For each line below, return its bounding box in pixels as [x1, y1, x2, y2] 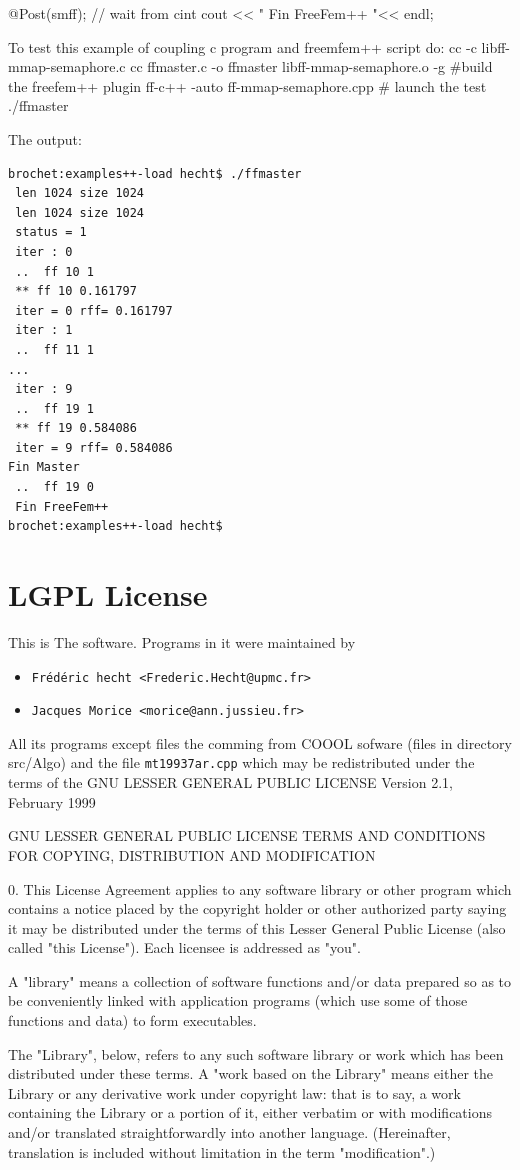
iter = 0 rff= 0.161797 [15, 303, 173, 318]
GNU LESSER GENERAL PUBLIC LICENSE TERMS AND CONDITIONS [8, 825, 486, 846]
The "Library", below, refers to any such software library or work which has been [8, 1043, 504, 1064]
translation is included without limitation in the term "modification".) [8, 1141, 436, 1162]
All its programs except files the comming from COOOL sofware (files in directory [8, 732, 512, 753]
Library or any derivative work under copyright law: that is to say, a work [8, 1082, 461, 1103]
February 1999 [8, 791, 96, 812]
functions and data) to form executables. [8, 1010, 257, 1031]
